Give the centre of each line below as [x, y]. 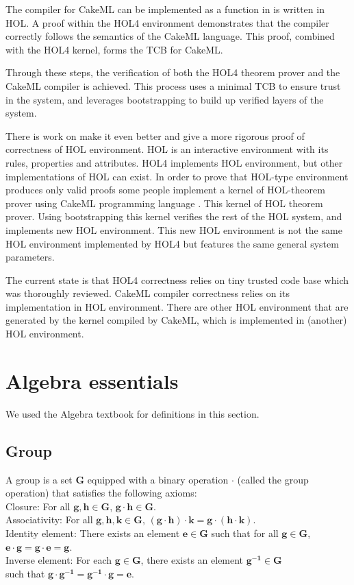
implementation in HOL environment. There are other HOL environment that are [177, 306]
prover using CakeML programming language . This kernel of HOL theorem [164, 203]
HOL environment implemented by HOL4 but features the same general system [172, 243]
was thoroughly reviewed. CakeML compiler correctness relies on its [148, 293]
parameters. [30, 257]
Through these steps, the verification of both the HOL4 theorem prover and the [173, 72]
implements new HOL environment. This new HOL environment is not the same [174, 229]
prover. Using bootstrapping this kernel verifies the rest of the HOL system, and [174, 216]
